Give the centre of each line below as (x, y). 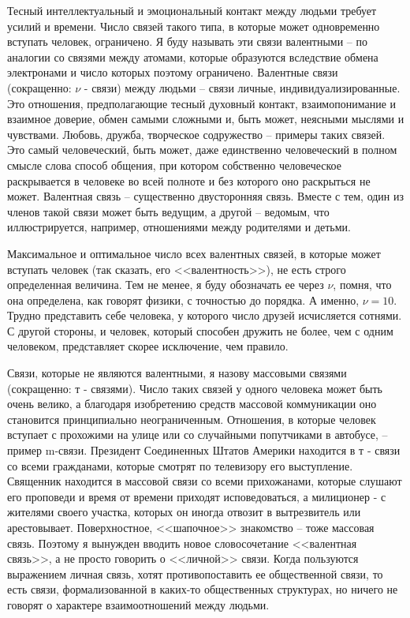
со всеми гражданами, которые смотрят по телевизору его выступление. (180, 465)
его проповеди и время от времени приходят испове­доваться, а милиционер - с (197, 496)
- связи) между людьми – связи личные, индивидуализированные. (242, 87)
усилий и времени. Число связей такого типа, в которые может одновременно (194, 26)
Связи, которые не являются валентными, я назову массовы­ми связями (177, 373)
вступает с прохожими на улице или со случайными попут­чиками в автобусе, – (198, 434)
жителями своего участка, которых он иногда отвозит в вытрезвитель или (184, 512)
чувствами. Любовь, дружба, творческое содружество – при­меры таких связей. (196, 134)
